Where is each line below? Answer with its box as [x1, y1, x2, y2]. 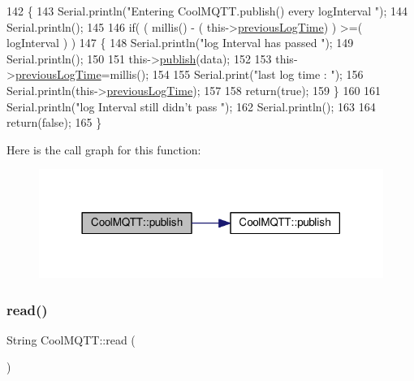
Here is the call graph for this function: [6, 141, 201, 158]
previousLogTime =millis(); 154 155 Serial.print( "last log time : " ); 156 [15, 66, 364, 83]
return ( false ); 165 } [6, 114, 102, 131]
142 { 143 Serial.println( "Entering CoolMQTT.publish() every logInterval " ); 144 [6, 2, 408, 19]
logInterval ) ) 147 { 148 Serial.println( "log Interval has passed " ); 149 [6, 34, 354, 51]
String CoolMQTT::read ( [6, 331, 136, 348]
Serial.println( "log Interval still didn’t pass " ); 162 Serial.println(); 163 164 [6, 97, 376, 115]
